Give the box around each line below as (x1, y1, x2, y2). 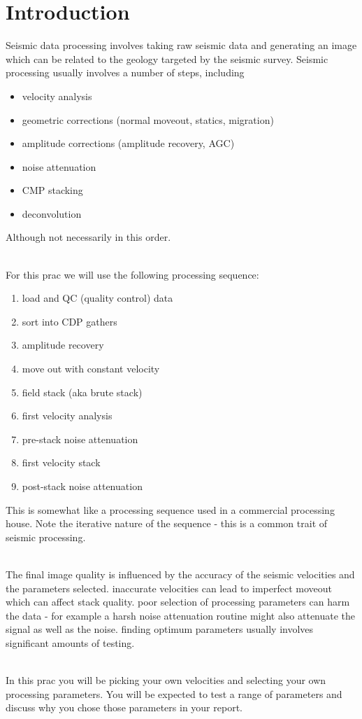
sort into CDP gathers (22, 314, 117, 328)
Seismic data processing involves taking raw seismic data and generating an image (6, 38, 357, 53)
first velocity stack (22, 455, 101, 470)
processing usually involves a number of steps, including (6, 65, 245, 80)
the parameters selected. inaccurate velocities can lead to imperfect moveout (6, 580, 332, 595)
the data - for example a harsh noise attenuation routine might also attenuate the (6, 608, 356, 622)
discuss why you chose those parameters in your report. (6, 700, 242, 715)
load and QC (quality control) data (22, 291, 173, 305)
